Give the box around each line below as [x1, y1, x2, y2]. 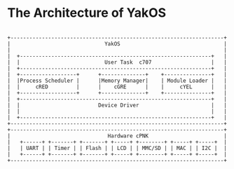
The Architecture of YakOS [7, 5, 167, 21]
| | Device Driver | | [7, 102, 228, 109]
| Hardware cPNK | [7, 132, 228, 140]
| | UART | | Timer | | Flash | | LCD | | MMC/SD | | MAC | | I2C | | [7, 144, 228, 151]
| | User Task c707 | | [7, 58, 228, 66]
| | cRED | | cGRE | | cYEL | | [7, 83, 228, 90]
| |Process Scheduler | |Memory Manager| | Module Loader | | [7, 77, 228, 84]
